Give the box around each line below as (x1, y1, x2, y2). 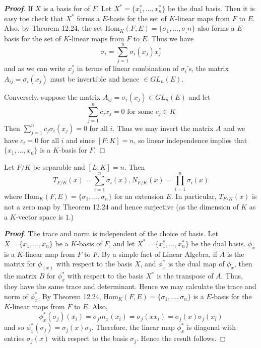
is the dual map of (168, 258, 225, 269)
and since (66, 134, 95, 145)
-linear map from (23, 248, 75, 259)
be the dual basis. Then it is (168, 3, 255, 13)
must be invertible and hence (50, 73, 140, 84)
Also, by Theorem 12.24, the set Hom (4, 23, 120, 33)
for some (127, 108, 154, 115)
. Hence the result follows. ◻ (137, 333, 226, 343)
